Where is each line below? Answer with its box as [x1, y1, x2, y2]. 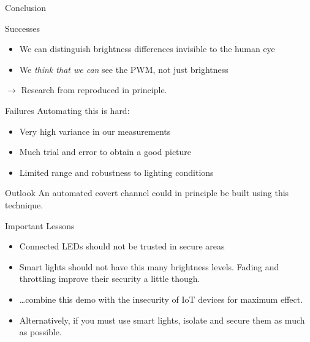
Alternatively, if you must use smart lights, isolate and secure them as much [19, 313, 305, 326]
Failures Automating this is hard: [5, 104, 130, 116]
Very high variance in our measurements [19, 124, 171, 137]
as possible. [19, 325, 62, 338]
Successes [5, 21, 40, 34]
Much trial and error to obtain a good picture [19, 145, 192, 158]
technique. [5, 198, 43, 211]
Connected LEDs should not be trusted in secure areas [19, 240, 225, 253]
